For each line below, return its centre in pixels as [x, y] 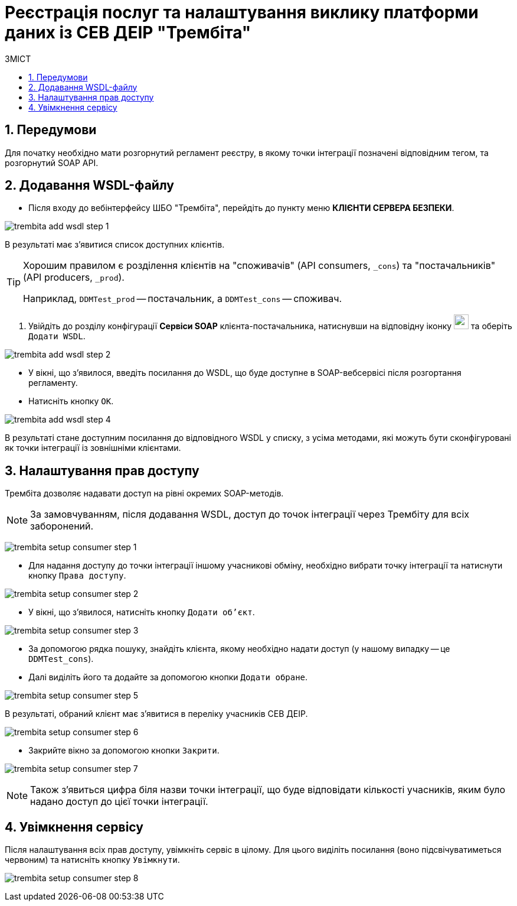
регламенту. [53, 383]
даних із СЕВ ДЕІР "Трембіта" [128, 33]
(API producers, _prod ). [74, 277]
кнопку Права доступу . [77, 576]
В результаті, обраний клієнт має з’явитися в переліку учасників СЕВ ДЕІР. [156, 714]
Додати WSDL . [57, 336]
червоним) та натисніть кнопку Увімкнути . [92, 860]
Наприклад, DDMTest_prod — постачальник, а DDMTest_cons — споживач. [183, 299]
